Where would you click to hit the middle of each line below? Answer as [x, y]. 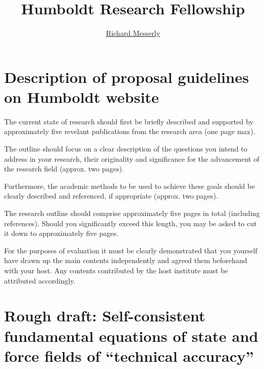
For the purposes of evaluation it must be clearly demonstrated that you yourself [131, 250]
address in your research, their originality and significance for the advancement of [132, 158]
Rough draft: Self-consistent [105, 316]
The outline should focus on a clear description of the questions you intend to [126, 149]
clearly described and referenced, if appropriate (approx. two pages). [111, 196]
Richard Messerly [133, 33]
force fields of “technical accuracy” [129, 355]
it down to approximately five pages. [61, 233]
